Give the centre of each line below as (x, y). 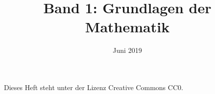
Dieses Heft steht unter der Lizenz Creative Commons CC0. (94, 87)
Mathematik (127, 27)
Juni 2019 (127, 50)
